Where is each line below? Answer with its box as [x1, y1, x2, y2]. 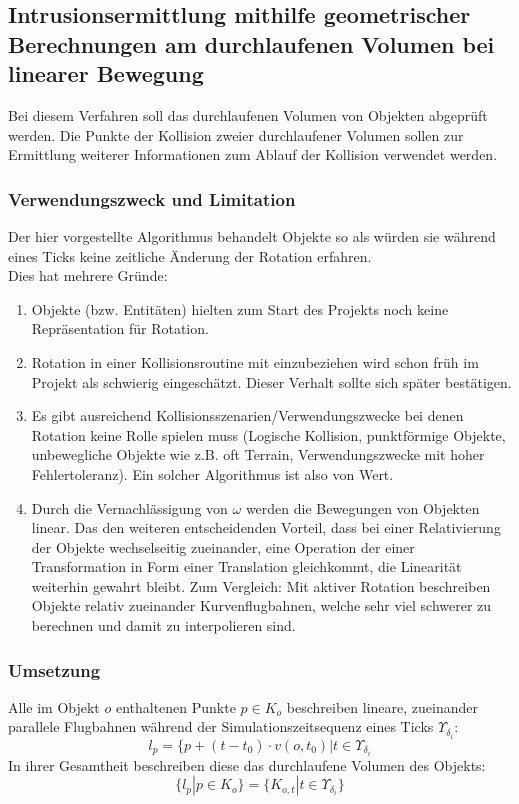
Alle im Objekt [8, 696, 100, 717]
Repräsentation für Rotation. [31, 318, 209, 339]
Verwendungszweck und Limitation [8, 186, 296, 211]
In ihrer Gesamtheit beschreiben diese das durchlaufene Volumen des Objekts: [8, 754, 486, 775]
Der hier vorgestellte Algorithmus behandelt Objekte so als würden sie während [8, 225, 496, 246]
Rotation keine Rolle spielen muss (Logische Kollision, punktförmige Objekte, [31, 424, 506, 445]
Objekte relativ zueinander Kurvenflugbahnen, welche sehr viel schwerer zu [31, 595, 492, 616]
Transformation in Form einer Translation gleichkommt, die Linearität [31, 556, 462, 577]
